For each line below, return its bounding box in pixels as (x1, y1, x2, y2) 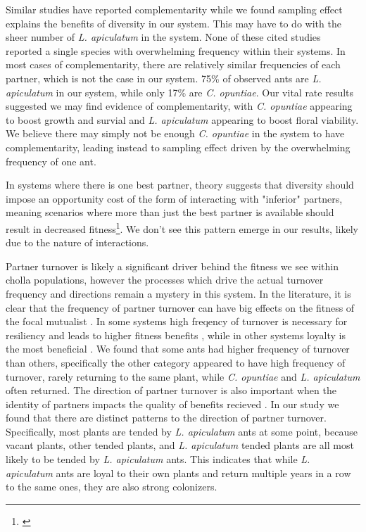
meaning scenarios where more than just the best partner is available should (6, 205, 334, 220)
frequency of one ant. (6, 153, 96, 168)
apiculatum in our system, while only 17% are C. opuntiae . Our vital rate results (6, 84, 354, 99)
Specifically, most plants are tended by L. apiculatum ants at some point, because (6, 424, 358, 438)
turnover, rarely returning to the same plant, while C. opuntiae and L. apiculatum (6, 369, 360, 384)
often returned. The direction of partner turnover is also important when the (6, 383, 336, 398)
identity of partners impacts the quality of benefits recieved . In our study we (6, 396, 339, 411)
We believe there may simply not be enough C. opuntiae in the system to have (6, 126, 345, 141)
